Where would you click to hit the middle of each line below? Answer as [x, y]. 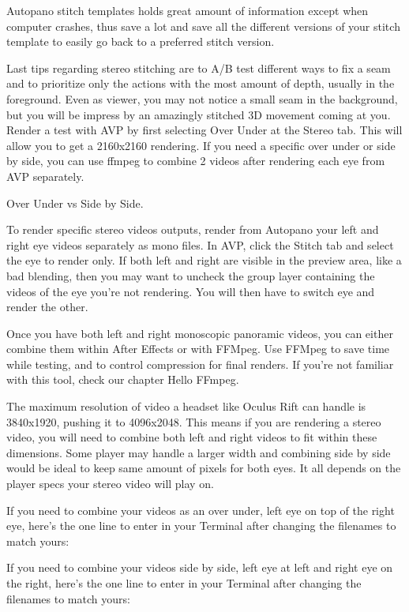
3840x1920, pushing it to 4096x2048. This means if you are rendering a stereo [194, 421]
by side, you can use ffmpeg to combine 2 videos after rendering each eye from [196, 161]
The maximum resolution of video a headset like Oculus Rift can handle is [186, 406]
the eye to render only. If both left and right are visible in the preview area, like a [204, 260]
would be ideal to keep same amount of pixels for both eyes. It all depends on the [204, 468]
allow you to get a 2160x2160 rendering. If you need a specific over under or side [201, 145]
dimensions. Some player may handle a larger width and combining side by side [199, 452]
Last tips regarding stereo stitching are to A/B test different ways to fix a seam [199, 68]
